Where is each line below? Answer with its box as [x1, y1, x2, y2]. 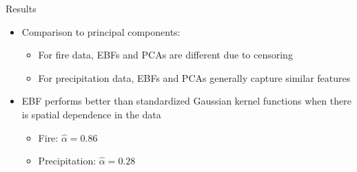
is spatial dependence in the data [21, 107, 161, 121]
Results [6, 1, 37, 15]
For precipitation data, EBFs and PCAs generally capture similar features [38, 70, 351, 85]
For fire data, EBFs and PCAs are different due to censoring [38, 47, 293, 62]
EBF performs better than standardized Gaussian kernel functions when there [21, 94, 351, 108]
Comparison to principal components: [21, 24, 181, 39]
